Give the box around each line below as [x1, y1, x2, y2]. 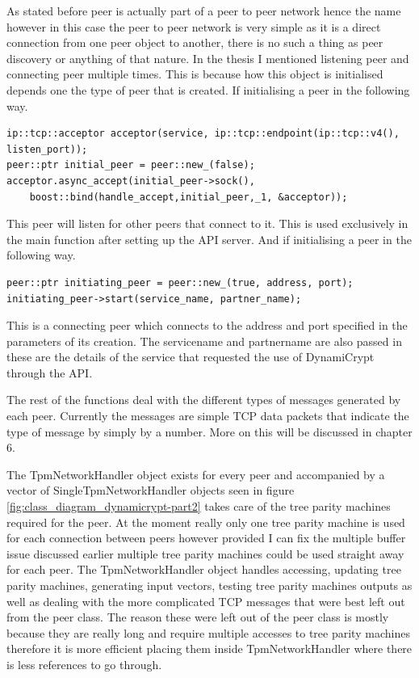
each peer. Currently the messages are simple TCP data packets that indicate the [6, 407, 409, 424]
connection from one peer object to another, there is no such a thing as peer [6, 34, 383, 51]
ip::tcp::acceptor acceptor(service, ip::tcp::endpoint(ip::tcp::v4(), [6, 128, 400, 140]
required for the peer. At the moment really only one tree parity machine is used [6, 513, 405, 530]
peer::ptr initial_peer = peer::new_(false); [6, 159, 255, 171]
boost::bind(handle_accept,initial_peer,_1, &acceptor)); [29, 191, 348, 203]
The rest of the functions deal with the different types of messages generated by [6, 391, 401, 408]
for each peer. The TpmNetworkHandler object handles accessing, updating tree [6, 561, 401, 578]
